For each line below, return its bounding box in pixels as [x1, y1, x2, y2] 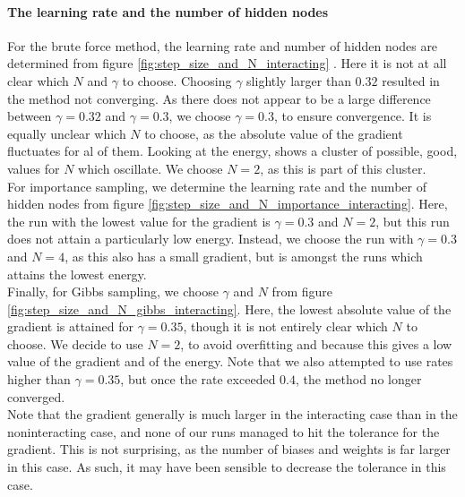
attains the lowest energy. [7, 264, 147, 283]
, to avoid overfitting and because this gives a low [180, 334, 452, 353]
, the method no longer [295, 370, 422, 389]
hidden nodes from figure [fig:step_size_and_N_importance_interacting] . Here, [7, 194, 448, 213]
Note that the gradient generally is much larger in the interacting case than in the [7, 405, 458, 424]
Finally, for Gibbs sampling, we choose [7, 282, 219, 301]
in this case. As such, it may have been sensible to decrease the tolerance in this [7, 458, 446, 476]
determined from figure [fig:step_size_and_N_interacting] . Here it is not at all [7, 54, 447, 73]
